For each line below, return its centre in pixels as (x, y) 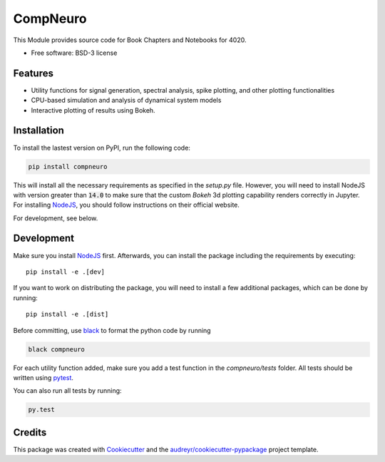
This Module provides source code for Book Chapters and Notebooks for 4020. (130, 40)
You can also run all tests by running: (67, 391)
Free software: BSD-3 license (74, 53)
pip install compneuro (68, 166)
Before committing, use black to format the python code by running (112, 330)
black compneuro (57, 349)
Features (33, 73)
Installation (38, 131)
